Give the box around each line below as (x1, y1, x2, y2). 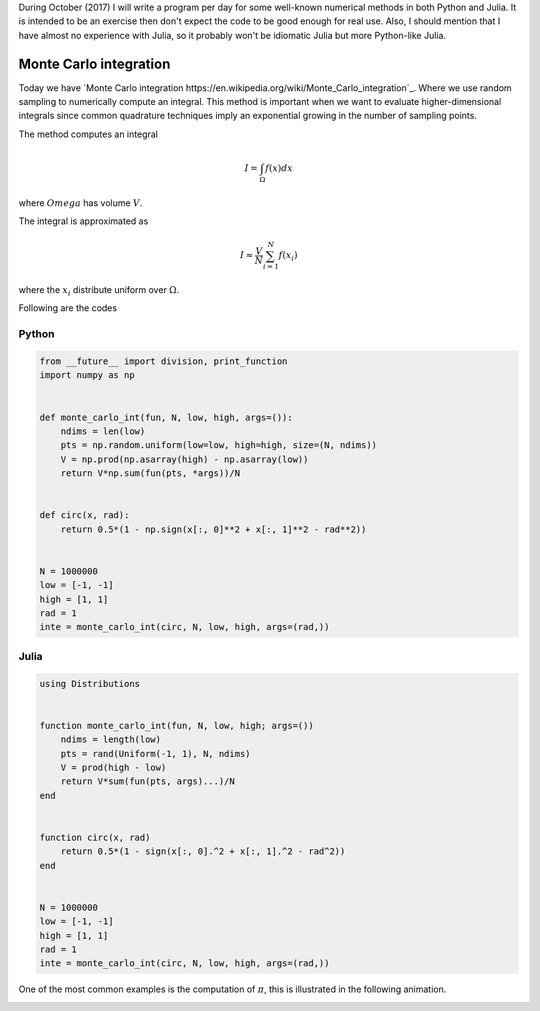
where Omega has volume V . (18, 196, 143, 209)
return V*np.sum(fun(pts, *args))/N (60, 468, 240, 479)
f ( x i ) (278, 250, 298, 264)
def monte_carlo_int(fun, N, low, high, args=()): (39, 411, 294, 423)
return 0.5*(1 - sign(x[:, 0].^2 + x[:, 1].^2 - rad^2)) (60, 846, 346, 857)
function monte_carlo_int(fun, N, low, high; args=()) (39, 720, 314, 731)
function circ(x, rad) (39, 831, 151, 843)
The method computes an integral (18, 128, 159, 140)
